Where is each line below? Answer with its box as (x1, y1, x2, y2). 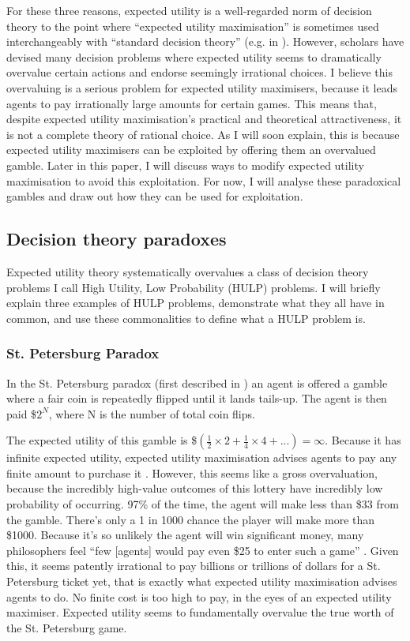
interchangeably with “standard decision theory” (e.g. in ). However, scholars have (6, 33, 404, 50)
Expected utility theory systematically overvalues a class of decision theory (6, 263, 369, 279)
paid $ (6, 405, 37, 422)
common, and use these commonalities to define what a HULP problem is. (6, 309, 366, 326)
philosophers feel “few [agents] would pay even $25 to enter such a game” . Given (6, 542, 399, 558)
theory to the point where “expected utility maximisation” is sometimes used (6, 17, 379, 34)
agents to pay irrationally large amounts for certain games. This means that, (6, 95, 377, 111)
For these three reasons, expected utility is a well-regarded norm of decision (6, 2, 372, 18)
